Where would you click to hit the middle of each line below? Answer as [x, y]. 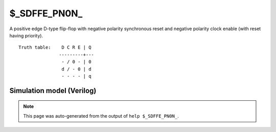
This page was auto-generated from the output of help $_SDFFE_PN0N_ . [101, 116]
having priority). [26, 35]
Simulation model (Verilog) [53, 90]
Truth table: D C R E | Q [55, 48]
